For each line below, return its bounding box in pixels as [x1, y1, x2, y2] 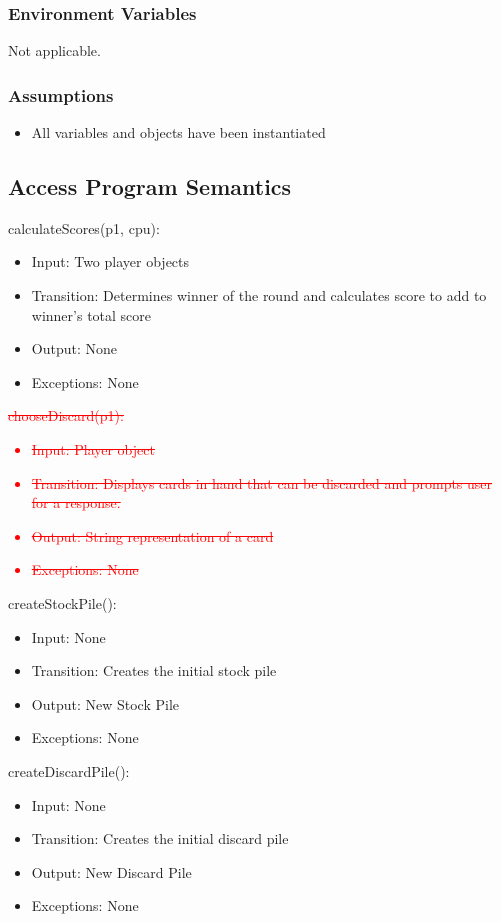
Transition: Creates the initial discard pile [31, 828, 289, 849]
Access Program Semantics [8, 171, 292, 202]
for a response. [31, 492, 121, 513]
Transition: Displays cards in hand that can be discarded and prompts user [31, 472, 493, 493]
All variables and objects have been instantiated [31, 122, 326, 143]
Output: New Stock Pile [31, 693, 180, 714]
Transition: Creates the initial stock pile [31, 660, 277, 681]
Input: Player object [31, 438, 155, 459]
